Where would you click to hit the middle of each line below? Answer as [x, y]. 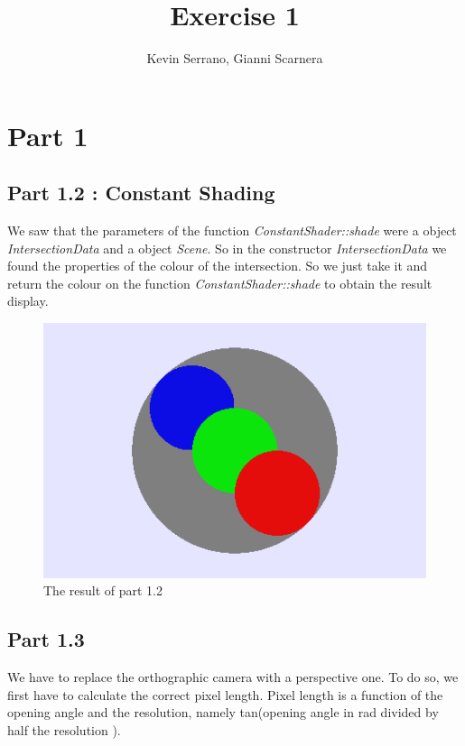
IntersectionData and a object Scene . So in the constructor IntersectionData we [227, 248]
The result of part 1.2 [103, 590]
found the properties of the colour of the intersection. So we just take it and [218, 266]
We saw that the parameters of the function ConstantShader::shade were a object [232, 230]
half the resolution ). [64, 729]
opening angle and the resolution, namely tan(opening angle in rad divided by [223, 712]
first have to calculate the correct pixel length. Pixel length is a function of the [225, 694]
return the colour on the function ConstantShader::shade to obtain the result [220, 283]
